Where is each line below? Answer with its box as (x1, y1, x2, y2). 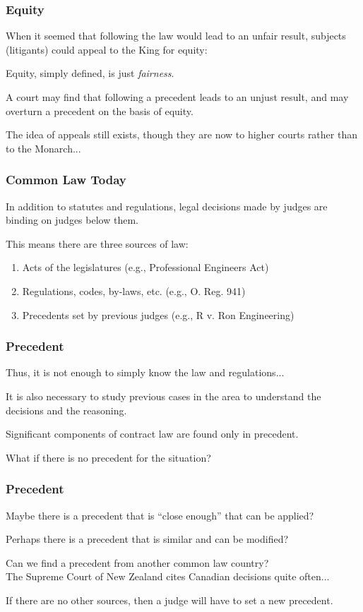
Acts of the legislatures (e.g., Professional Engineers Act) (22, 260, 269, 275)
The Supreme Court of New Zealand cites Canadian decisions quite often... (6, 569, 330, 584)
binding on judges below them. (6, 212, 138, 227)
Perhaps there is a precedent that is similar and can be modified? (6, 532, 289, 546)
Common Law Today (6, 171, 126, 188)
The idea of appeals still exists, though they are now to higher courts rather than (6, 127, 357, 142)
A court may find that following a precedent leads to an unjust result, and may (6, 90, 349, 104)
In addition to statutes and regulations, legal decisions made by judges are (6, 198, 328, 213)
